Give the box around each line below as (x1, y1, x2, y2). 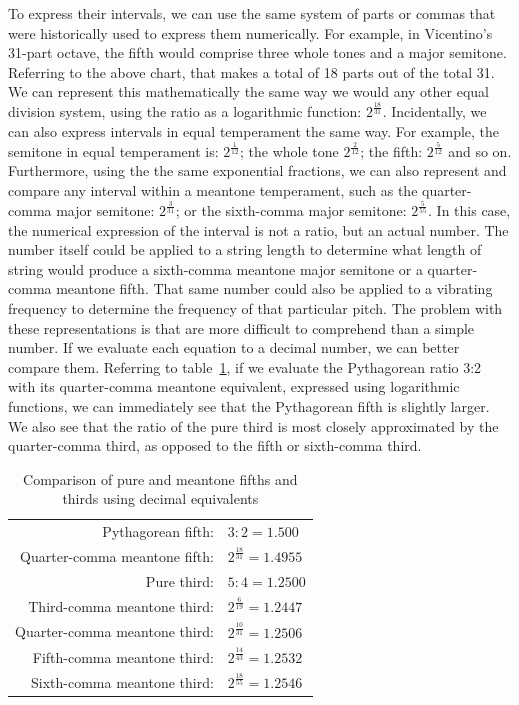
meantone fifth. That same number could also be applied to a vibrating (56, 278, 493, 299)
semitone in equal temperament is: (8, 140, 219, 161)
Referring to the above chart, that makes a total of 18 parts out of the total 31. (8, 61, 495, 82)
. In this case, (428, 200, 511, 221)
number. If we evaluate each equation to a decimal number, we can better (8, 337, 460, 358)
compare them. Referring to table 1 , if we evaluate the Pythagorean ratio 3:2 (8, 356, 482, 377)
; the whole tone (240, 140, 339, 161)
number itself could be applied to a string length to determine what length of (8, 239, 482, 260)
